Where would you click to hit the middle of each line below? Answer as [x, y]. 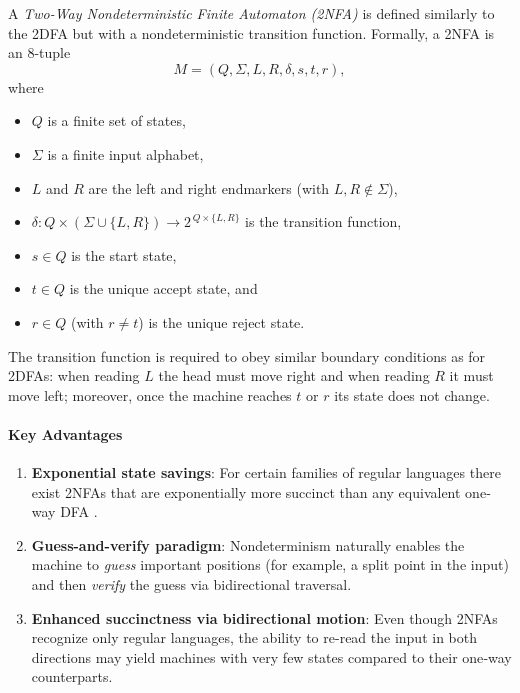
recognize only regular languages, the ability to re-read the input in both [254, 637]
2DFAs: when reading [74, 375]
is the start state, [124, 254]
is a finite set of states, [116, 120]
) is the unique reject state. [221, 321]
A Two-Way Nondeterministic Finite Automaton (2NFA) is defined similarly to [251, 13]
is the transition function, [323, 221]
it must [471, 375]
